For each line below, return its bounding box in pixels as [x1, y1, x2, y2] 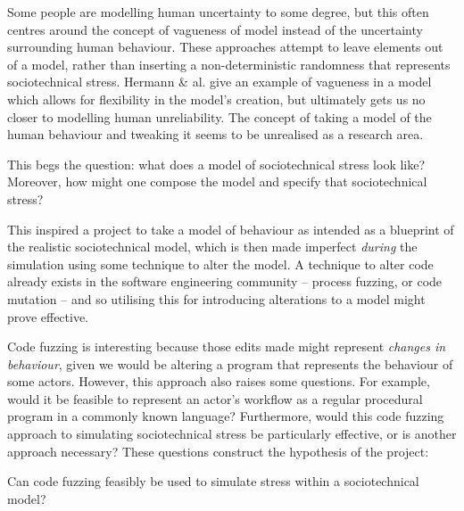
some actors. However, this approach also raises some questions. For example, [7, 372, 430, 391]
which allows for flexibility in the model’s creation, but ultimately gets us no [7, 89, 426, 108]
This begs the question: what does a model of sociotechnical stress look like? [7, 154, 426, 173]
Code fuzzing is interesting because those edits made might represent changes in [7, 337, 446, 356]
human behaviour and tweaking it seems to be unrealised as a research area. [7, 125, 424, 144]
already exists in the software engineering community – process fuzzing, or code [7, 272, 443, 291]
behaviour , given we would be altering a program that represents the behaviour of [7, 354, 453, 373]
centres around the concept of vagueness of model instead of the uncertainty [7, 20, 423, 38]
